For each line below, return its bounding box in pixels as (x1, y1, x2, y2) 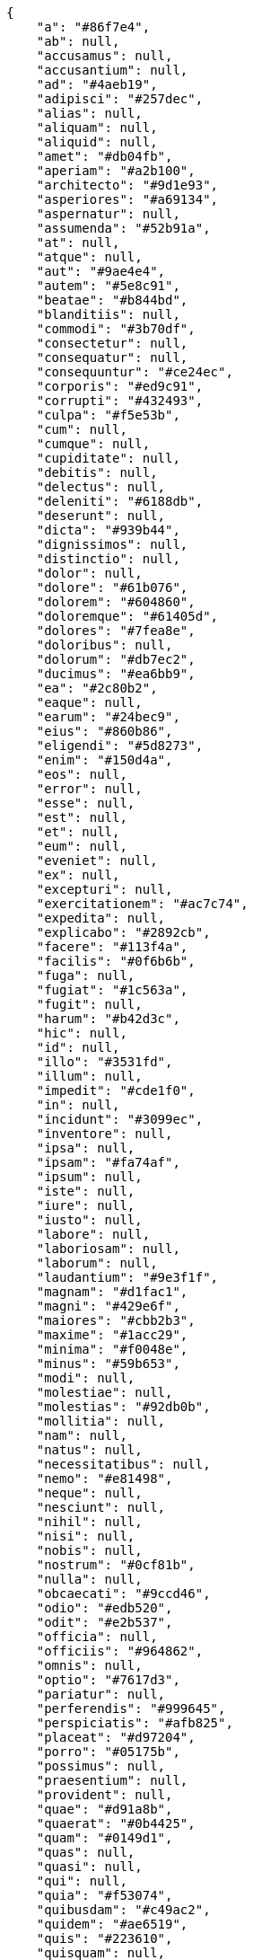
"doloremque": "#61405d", (36, 609, 219, 623)
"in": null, (36, 1098, 120, 1112)
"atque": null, (36, 250, 143, 264)
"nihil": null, (36, 1514, 143, 1529)
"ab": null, (36, 34, 120, 49)
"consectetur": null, (36, 336, 188, 350)
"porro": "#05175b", (36, 1744, 180, 1759)
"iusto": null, (36, 1213, 143, 1227)
